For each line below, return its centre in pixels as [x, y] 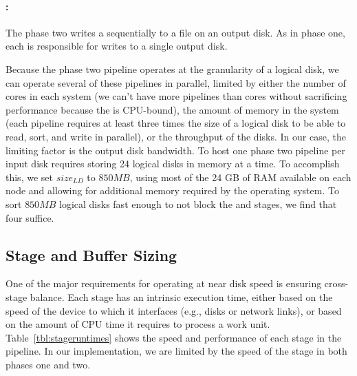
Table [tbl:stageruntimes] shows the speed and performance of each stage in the [174, 337]
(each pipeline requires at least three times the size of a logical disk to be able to [176, 123]
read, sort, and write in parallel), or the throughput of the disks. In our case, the [176, 136]
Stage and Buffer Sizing [91, 254]
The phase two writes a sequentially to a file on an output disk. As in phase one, [175, 32]
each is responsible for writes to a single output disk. [117, 46]
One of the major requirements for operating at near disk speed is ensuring [164, 283]
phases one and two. [48, 364]
